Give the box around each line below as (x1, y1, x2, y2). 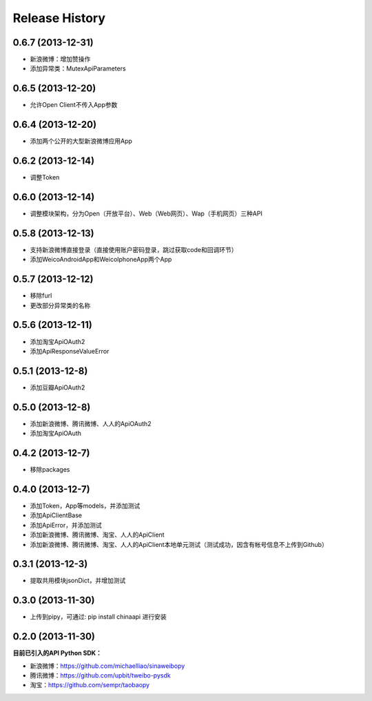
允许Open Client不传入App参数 (30, 101, 118, 109)
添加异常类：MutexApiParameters (30, 64, 127, 73)
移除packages (30, 465, 70, 474)
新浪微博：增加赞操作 (30, 55, 91, 64)
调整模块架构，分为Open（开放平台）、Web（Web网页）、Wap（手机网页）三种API (30, 209, 263, 218)
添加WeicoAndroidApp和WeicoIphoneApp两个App (30, 256, 172, 264)
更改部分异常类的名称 (30, 301, 91, 309)
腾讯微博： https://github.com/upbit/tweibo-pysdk (30, 671, 172, 680)
